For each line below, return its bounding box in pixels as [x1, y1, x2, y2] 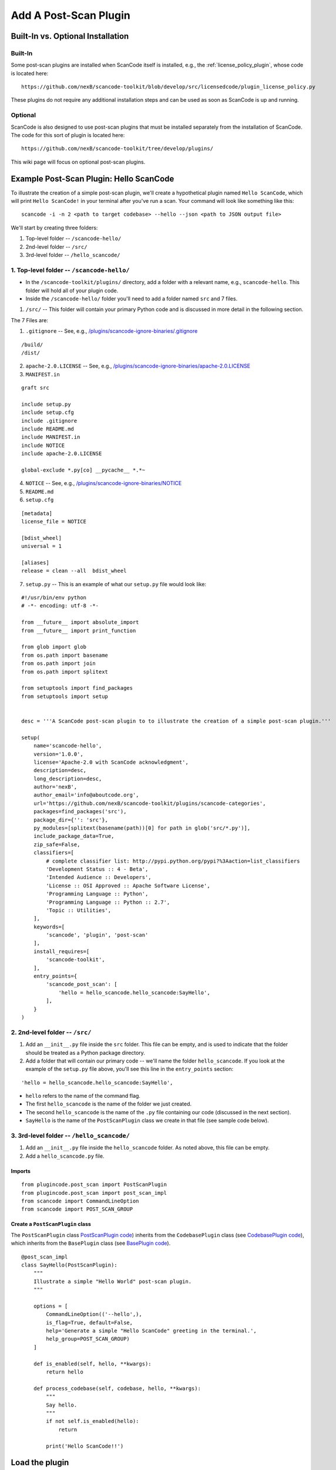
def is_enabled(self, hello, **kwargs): [33, 1360, 152, 1367]
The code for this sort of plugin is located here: [11, 132, 125, 139]
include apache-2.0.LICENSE [21, 450, 102, 457]
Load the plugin [11, 1458, 69, 1468]
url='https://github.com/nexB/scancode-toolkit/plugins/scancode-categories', [33, 800, 266, 807]
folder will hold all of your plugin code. [25, 287, 119, 294]
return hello [46, 1369, 83, 1375]
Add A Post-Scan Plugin [11, 9, 130, 22]
